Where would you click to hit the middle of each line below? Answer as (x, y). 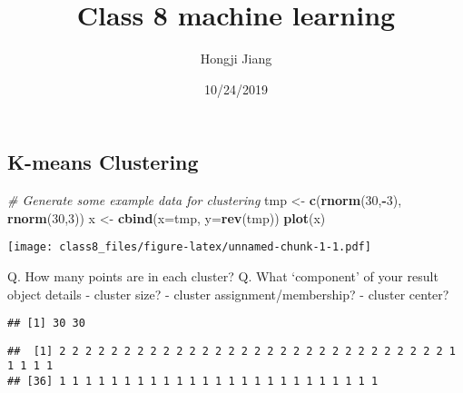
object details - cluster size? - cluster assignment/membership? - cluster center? (228, 294)
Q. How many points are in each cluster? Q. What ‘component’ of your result (223, 275)
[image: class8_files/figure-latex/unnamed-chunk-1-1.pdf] (189, 247)
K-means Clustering (103, 162)
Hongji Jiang (236, 59)
